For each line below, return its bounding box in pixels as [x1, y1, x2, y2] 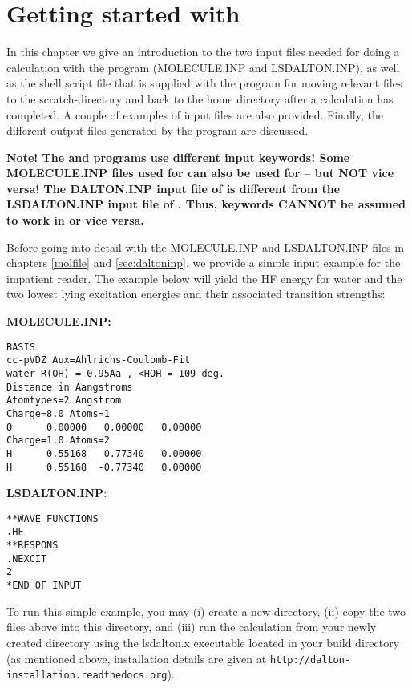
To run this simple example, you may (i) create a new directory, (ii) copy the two [6, 602, 406, 619]
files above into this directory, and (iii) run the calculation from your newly [6, 618, 377, 635]
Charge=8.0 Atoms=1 [6, 407, 110, 419]
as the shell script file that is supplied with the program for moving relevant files [6, 75, 402, 91]
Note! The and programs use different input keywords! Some [6, 148, 350, 165]
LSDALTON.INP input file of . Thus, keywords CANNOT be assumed [6, 196, 406, 212]
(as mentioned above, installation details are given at [6, 650, 267, 666]
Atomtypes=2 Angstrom [6, 395, 122, 407]
